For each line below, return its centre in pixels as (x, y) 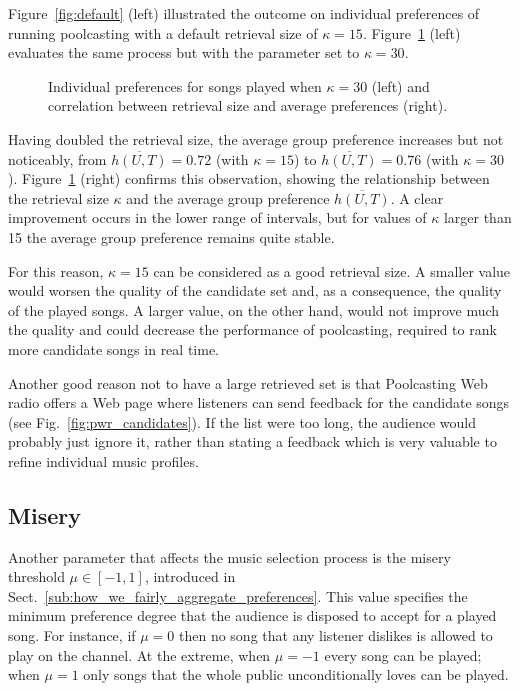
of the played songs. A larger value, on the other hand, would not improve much (254, 309)
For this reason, (56, 270)
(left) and (400, 85)
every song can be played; (403, 654)
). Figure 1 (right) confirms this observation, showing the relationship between (249, 178)
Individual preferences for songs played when (185, 85)
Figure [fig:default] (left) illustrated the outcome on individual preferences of (244, 13)
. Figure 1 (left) (411, 32)
